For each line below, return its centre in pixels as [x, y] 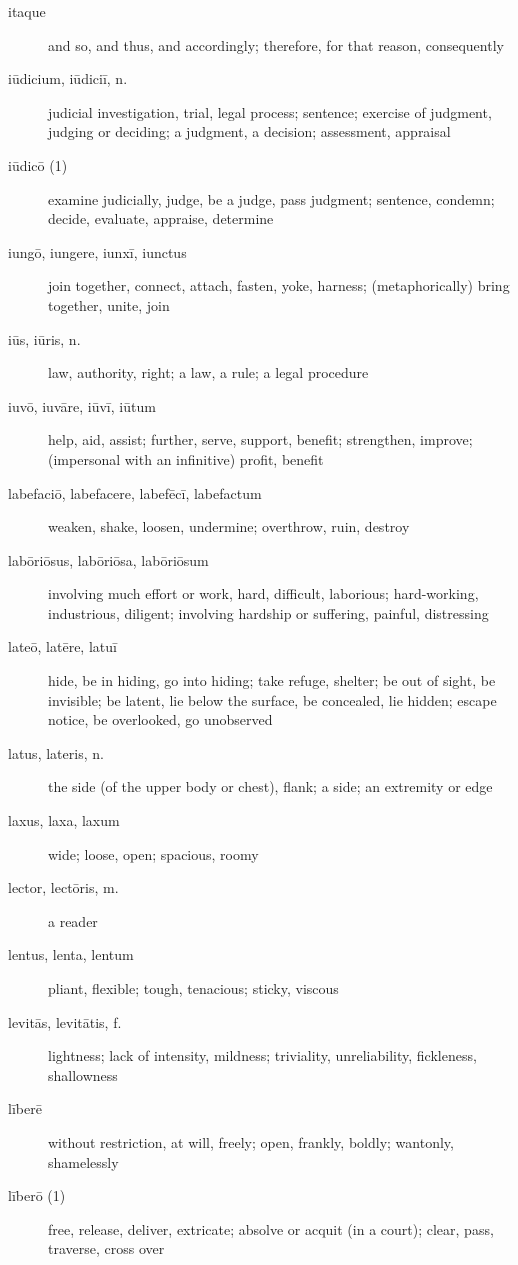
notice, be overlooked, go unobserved [160, 719]
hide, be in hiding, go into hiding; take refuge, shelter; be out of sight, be [272, 680]
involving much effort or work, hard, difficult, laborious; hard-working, [263, 593]
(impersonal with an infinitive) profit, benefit [186, 458]
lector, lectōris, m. [63, 887]
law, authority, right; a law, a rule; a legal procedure [208, 372]
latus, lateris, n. [56, 752]
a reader [73, 920]
